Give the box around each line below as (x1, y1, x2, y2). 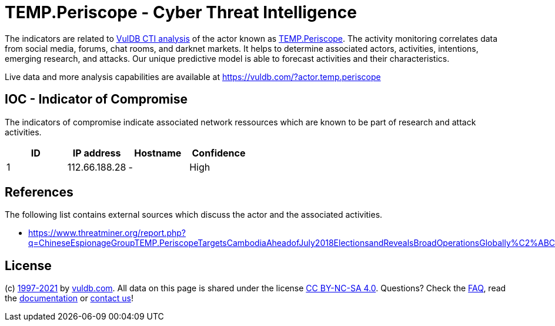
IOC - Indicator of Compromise (5, 92, 188, 107)
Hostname (134, 147, 182, 159)
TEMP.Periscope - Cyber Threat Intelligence (5, 2, 357, 22)
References (5, 185, 73, 200)
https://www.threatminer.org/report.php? (28, 228, 186, 238)
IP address (72, 147, 121, 159)
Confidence (192, 147, 246, 159)
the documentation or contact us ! (5, 293, 133, 304)
